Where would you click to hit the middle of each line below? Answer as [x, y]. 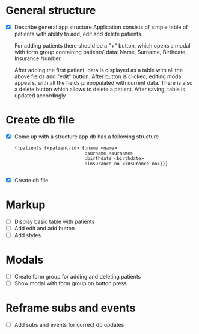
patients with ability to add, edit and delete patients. [78, 34]
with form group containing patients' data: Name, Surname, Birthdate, [101, 52]
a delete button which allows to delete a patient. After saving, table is [100, 89]
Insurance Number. [38, 58]
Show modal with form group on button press [70, 283]
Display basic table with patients [54, 221]
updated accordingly [40, 96]
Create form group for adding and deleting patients [78, 277]
